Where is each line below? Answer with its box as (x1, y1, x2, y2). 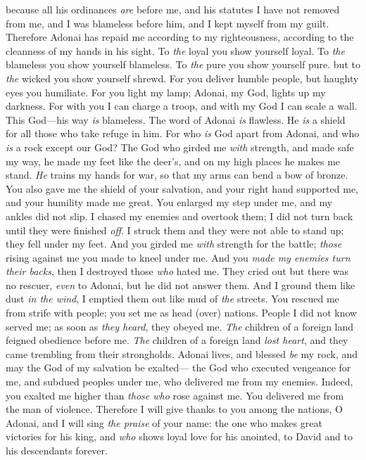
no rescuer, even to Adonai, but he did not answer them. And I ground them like (6, 277, 355, 292)
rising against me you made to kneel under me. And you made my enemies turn (6, 250, 351, 264)
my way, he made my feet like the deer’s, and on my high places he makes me (6, 153, 341, 168)
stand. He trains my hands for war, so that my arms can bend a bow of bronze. (6, 167, 348, 182)
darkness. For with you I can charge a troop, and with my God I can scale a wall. (6, 98, 358, 113)
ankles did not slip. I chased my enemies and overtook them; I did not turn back (6, 208, 353, 223)
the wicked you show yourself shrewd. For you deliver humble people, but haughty (6, 70, 359, 85)
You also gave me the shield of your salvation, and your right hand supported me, (6, 181, 358, 196)
